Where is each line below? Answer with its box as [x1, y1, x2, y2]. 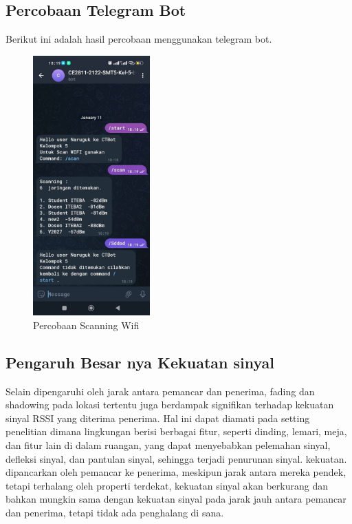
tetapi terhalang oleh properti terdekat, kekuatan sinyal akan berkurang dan [5, 478, 328, 492]
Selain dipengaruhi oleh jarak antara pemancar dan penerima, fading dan [5, 384, 315, 398]
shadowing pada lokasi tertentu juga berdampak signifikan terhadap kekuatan [5, 397, 334, 412]
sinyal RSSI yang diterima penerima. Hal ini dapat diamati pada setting [5, 410, 310, 425]
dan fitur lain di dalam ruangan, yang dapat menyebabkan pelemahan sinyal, [5, 438, 331, 452]
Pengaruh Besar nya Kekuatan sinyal [5, 351, 275, 373]
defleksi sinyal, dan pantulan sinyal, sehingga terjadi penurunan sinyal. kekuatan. [5, 451, 347, 465]
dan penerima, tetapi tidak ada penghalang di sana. [5, 505, 224, 520]
